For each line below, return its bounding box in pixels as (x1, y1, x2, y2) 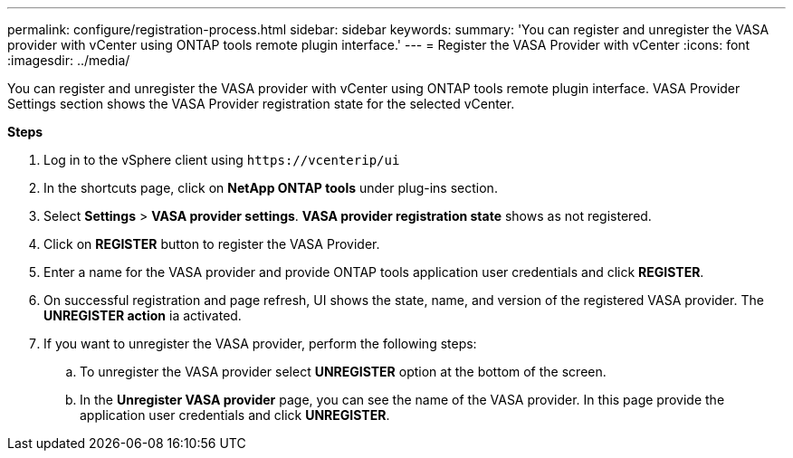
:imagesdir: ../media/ (7, 52, 130, 68)
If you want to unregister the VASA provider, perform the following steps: (43, 336, 477, 351)
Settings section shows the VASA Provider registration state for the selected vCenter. (7, 96, 515, 111)
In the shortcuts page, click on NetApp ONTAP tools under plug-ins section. (43, 180, 498, 196)
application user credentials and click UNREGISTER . (80, 407, 390, 423)
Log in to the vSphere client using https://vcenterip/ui (43, 152, 400, 167)
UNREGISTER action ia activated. (43, 308, 242, 323)
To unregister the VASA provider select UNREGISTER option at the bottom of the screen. (80, 364, 607, 379)
